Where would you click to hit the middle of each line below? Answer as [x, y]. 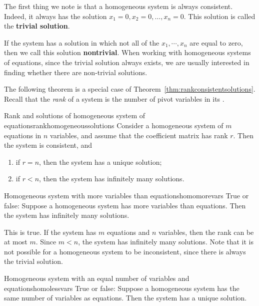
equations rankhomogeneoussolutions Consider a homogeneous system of [114, 125]
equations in [23, 135]
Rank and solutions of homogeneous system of [75, 115]
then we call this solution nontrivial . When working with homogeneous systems [127, 52]
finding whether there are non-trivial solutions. [76, 72]
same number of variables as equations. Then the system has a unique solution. [125, 298]
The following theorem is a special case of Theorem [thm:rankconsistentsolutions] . [130, 89]
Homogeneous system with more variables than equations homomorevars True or [126, 195]
